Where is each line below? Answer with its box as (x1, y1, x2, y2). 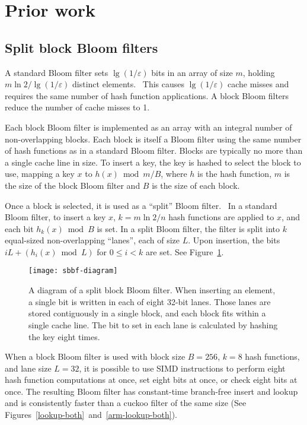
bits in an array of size (151, 66, 233, 78)
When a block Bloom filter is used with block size (5, 350, 186, 363)
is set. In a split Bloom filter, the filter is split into (97, 222, 280, 234)
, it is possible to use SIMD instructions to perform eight (79, 361, 286, 374)
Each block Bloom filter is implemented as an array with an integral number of (5, 120, 292, 133)
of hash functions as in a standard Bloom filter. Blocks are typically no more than (5, 144, 303, 157)
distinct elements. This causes (72, 78, 185, 90)
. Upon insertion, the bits (188, 234, 280, 246)
